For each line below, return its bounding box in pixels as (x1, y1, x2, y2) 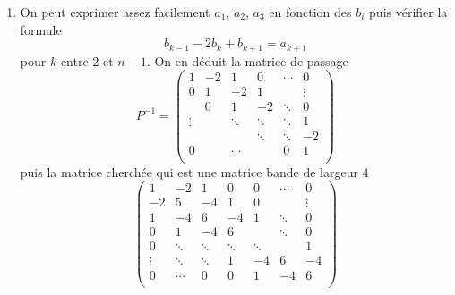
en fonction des (269, 3, 352, 21)
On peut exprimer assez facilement (20, 3, 210, 21)
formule (20, 20, 62, 38)
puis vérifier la (369, 3, 448, 21)
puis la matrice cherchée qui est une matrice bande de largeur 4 (20, 162, 369, 181)
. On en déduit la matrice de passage (146, 51, 348, 70)
